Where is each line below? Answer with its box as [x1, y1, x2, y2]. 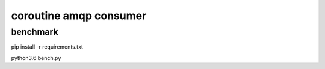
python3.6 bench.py [11, 54, 61, 61]
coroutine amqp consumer [11, 9, 147, 22]
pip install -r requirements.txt [11, 43, 84, 50]
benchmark [11, 26, 58, 37]
